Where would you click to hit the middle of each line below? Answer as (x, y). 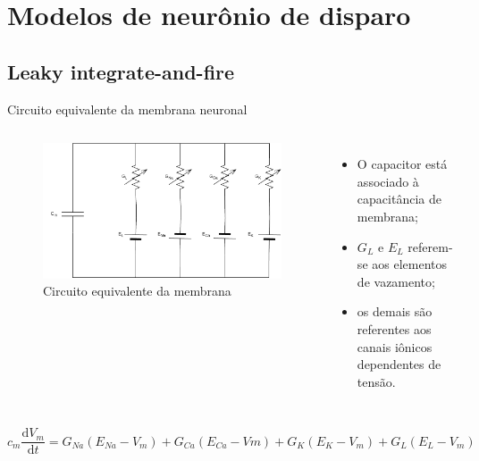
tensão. (376, 381)
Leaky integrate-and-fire (121, 71)
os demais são (395, 311)
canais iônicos (395, 346)
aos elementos (409, 264)
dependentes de (399, 364)
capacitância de (399, 199)
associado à (388, 181)
